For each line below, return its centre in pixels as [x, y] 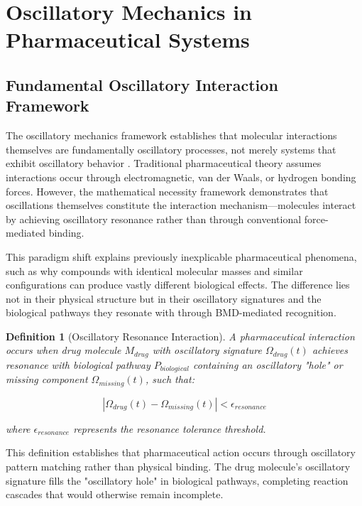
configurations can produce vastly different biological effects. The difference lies [178, 285]
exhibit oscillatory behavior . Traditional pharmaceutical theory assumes [164, 163]
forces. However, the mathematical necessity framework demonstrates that [167, 191]
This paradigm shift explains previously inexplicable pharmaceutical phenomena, [181, 256]
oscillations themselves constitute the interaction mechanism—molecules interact [181, 205]
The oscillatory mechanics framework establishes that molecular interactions [171, 135]
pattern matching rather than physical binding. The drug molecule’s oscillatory [178, 467]
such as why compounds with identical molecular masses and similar [154, 270]
